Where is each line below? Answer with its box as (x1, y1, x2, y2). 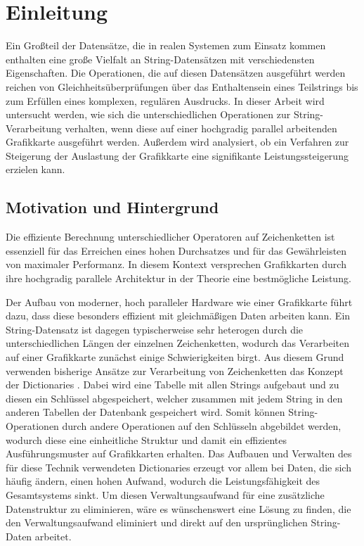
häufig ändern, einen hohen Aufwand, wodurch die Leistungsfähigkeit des (6, 474, 320, 488)
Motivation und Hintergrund (6, 196, 219, 218)
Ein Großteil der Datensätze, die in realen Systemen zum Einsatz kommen (6, 38, 326, 53)
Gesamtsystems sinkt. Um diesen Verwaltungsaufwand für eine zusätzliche (6, 487, 325, 502)
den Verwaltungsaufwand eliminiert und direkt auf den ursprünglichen (6, 515, 308, 530)
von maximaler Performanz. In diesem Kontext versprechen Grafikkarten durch (6, 257, 346, 272)
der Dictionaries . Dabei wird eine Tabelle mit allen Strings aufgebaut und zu (6, 377, 339, 392)
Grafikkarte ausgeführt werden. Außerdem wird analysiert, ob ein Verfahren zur (6, 134, 349, 149)
